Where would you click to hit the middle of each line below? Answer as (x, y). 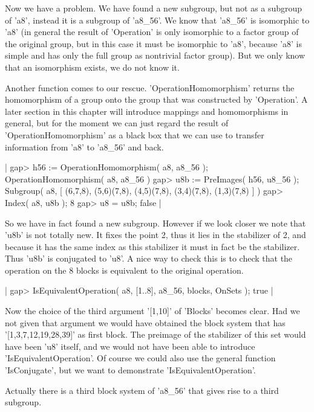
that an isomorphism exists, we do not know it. (92, 67)
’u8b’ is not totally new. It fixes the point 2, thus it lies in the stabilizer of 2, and (155, 235)
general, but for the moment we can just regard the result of (117, 123)
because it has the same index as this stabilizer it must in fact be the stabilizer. (152, 246)
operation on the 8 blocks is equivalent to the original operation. (124, 270)
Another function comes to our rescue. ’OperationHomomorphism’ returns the (150, 87)
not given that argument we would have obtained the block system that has (145, 322)
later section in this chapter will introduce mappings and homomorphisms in (147, 111)
